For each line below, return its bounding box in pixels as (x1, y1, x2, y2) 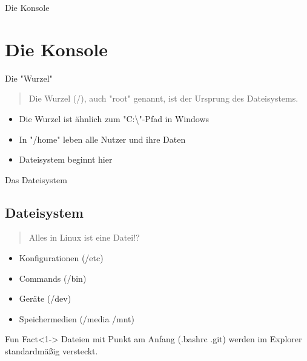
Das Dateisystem (5, 173, 67, 186)
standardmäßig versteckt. (5, 345, 98, 357)
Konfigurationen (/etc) (19, 252, 104, 264)
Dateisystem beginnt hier (19, 153, 113, 166)
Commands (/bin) (19, 272, 87, 284)
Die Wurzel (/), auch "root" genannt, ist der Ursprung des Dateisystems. (28, 92, 299, 105)
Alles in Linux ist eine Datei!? (28, 231, 140, 244)
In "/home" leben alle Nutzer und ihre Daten (19, 132, 186, 145)
